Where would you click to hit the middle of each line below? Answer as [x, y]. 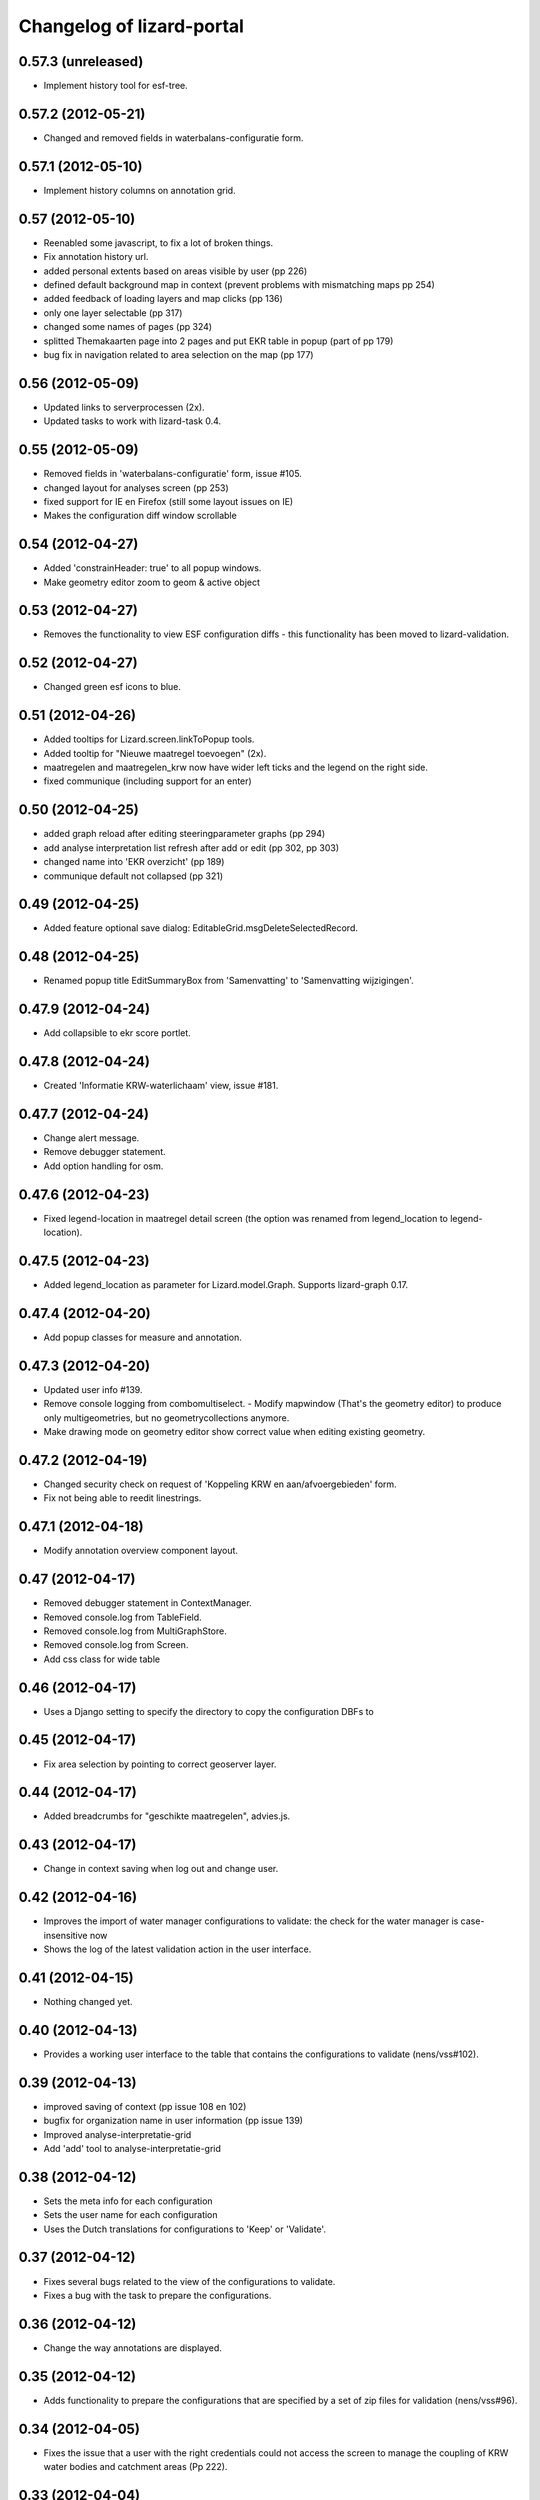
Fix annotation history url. [96, 257]
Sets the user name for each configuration [131, 2215]
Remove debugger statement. [104, 1152]
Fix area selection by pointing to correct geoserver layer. [160, 1764]
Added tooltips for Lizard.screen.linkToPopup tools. [149, 739]
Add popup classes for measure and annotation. [142, 1337]
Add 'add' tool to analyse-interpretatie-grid [132, 2148]
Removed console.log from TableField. [122, 1617]
